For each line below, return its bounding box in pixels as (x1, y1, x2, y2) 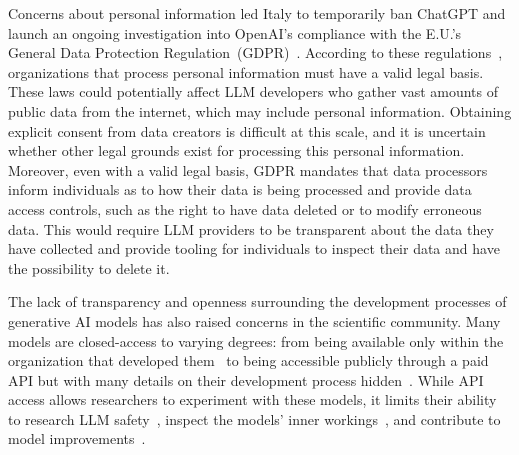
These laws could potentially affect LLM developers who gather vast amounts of (8, 81, 499, 102)
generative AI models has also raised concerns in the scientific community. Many (8, 310, 501, 331)
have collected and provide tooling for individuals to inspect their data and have (8, 238, 500, 259)
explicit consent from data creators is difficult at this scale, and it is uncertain (8, 120, 486, 141)
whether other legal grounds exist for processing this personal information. (8, 140, 465, 161)
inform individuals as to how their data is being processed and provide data (8, 179, 472, 200)
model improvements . (8, 428, 146, 449)
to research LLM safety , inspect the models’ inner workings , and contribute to (8, 408, 501, 429)
